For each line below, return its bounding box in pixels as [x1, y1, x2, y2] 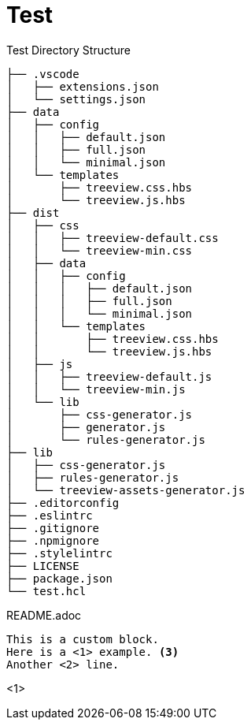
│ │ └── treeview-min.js [6, 382, 186, 396]
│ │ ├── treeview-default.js [6, 370, 212, 383]
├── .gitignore [6, 521, 100, 534]
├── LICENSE [6, 559, 79, 572]
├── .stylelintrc [6, 546, 113, 560]
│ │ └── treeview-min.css [6, 244, 193, 257]
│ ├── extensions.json [6, 80, 159, 93]
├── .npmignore [6, 534, 100, 547]
